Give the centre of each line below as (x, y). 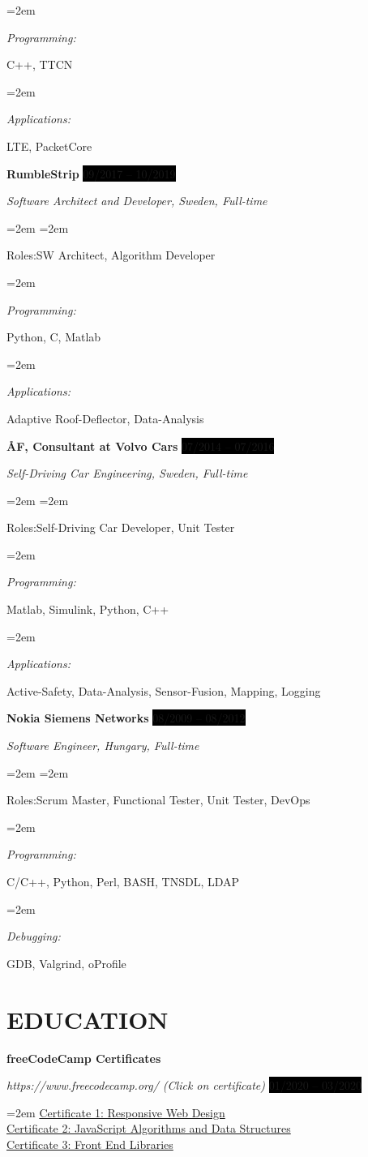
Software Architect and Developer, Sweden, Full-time (137, 201)
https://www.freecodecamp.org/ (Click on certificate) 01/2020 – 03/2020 (184, 1085)
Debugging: (34, 936)
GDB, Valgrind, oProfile (66, 963)
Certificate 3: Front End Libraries (90, 1144)
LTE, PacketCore (49, 146)
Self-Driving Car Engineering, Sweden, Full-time (127, 473)
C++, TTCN (40, 64)
